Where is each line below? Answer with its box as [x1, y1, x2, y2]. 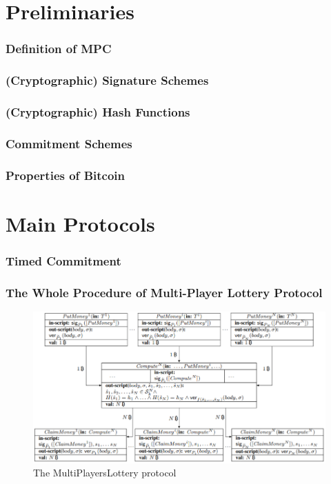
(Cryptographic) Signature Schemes [6, 72, 209, 89]
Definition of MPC [6, 40, 112, 57]
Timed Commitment [6, 252, 121, 269]
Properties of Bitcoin [6, 166, 125, 183]
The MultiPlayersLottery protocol [33, 465, 177, 480]
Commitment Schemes [6, 134, 132, 152]
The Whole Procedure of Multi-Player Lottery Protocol [6, 283, 323, 301]
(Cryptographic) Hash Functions [6, 103, 190, 120]
